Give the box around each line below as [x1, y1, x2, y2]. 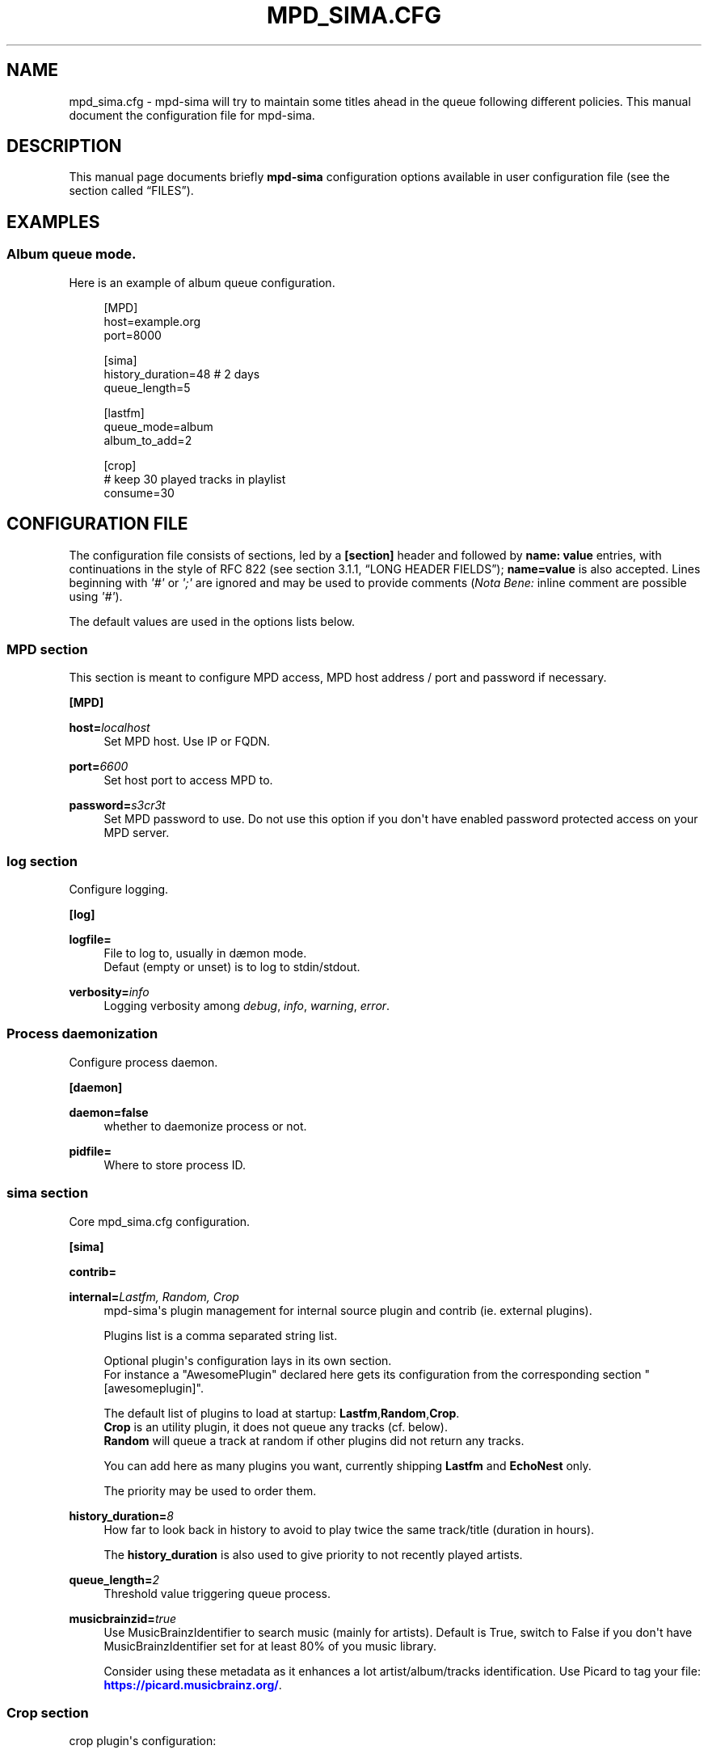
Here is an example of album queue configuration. [69, 275, 335, 290]
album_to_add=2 [103, 433, 192, 447]
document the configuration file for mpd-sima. [69, 108, 315, 122]
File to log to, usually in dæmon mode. [103, 946, 307, 960]
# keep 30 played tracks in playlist [103, 471, 286, 486]
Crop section [6, 1704, 89, 1721]
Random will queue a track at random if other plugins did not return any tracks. [103, 1433, 525, 1448]
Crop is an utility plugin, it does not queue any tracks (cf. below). [103, 1419, 448, 1434]
